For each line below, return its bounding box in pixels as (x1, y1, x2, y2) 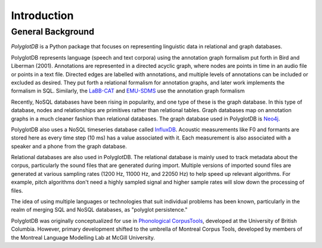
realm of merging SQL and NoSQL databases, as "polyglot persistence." (11, 206, 188, 213)
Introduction (11, 9, 74, 22)
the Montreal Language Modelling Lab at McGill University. (11, 234, 155, 241)
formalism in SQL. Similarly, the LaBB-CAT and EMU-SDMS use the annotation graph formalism (11, 87, 245, 95)
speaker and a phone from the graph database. (11, 142, 128, 150)
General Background (11, 26, 95, 37)
